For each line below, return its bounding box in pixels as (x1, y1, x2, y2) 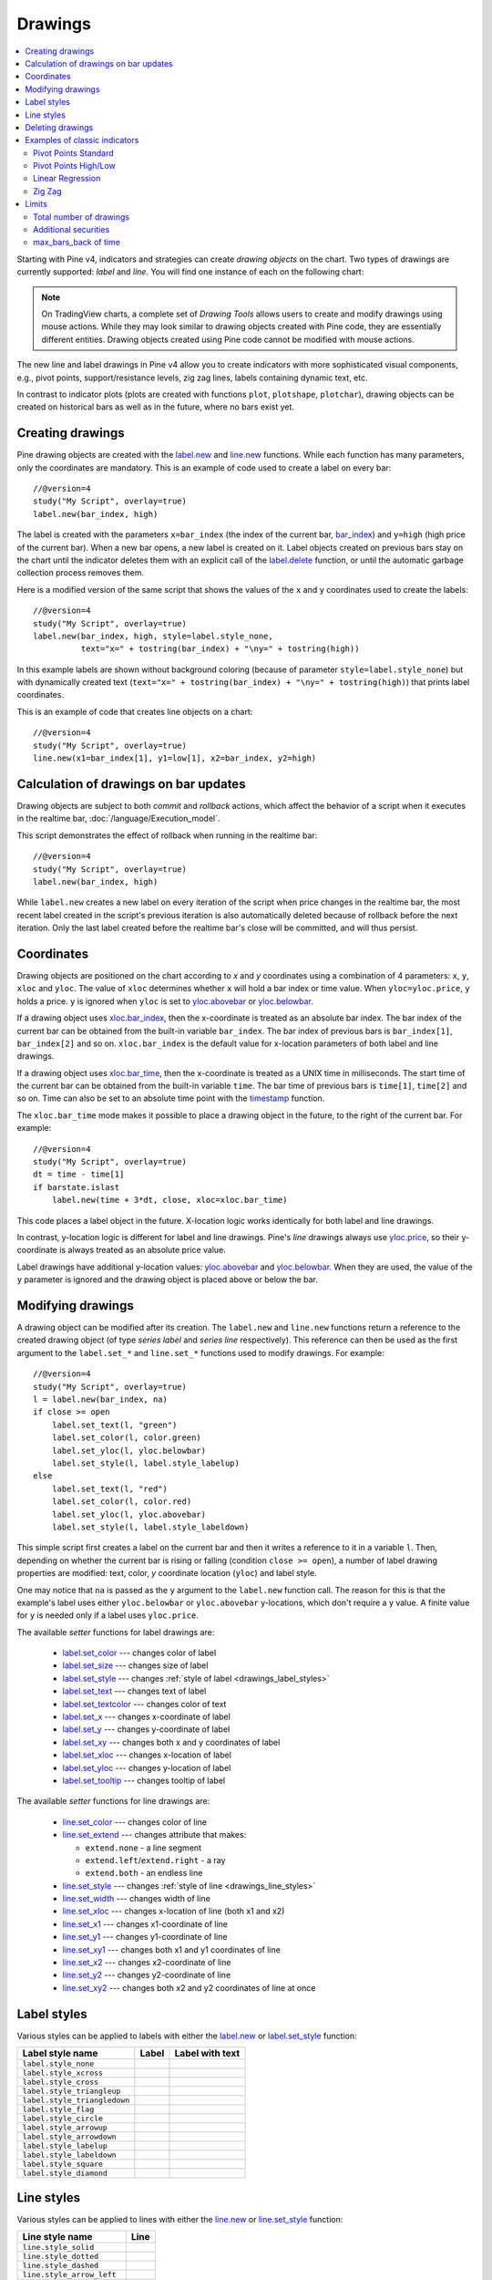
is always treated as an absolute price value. (59, 1245, 227, 1256)
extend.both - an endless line (85, 1868, 203, 1879)
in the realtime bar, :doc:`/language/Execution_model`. (16, 813, 220, 824)
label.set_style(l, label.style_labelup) (51, 1457, 241, 1468)
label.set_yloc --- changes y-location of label (62, 1762, 231, 1773)
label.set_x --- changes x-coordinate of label (62, 1711, 231, 1723)
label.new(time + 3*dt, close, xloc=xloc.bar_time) (51, 1195, 288, 1206)
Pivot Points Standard (33, 147, 114, 159)
